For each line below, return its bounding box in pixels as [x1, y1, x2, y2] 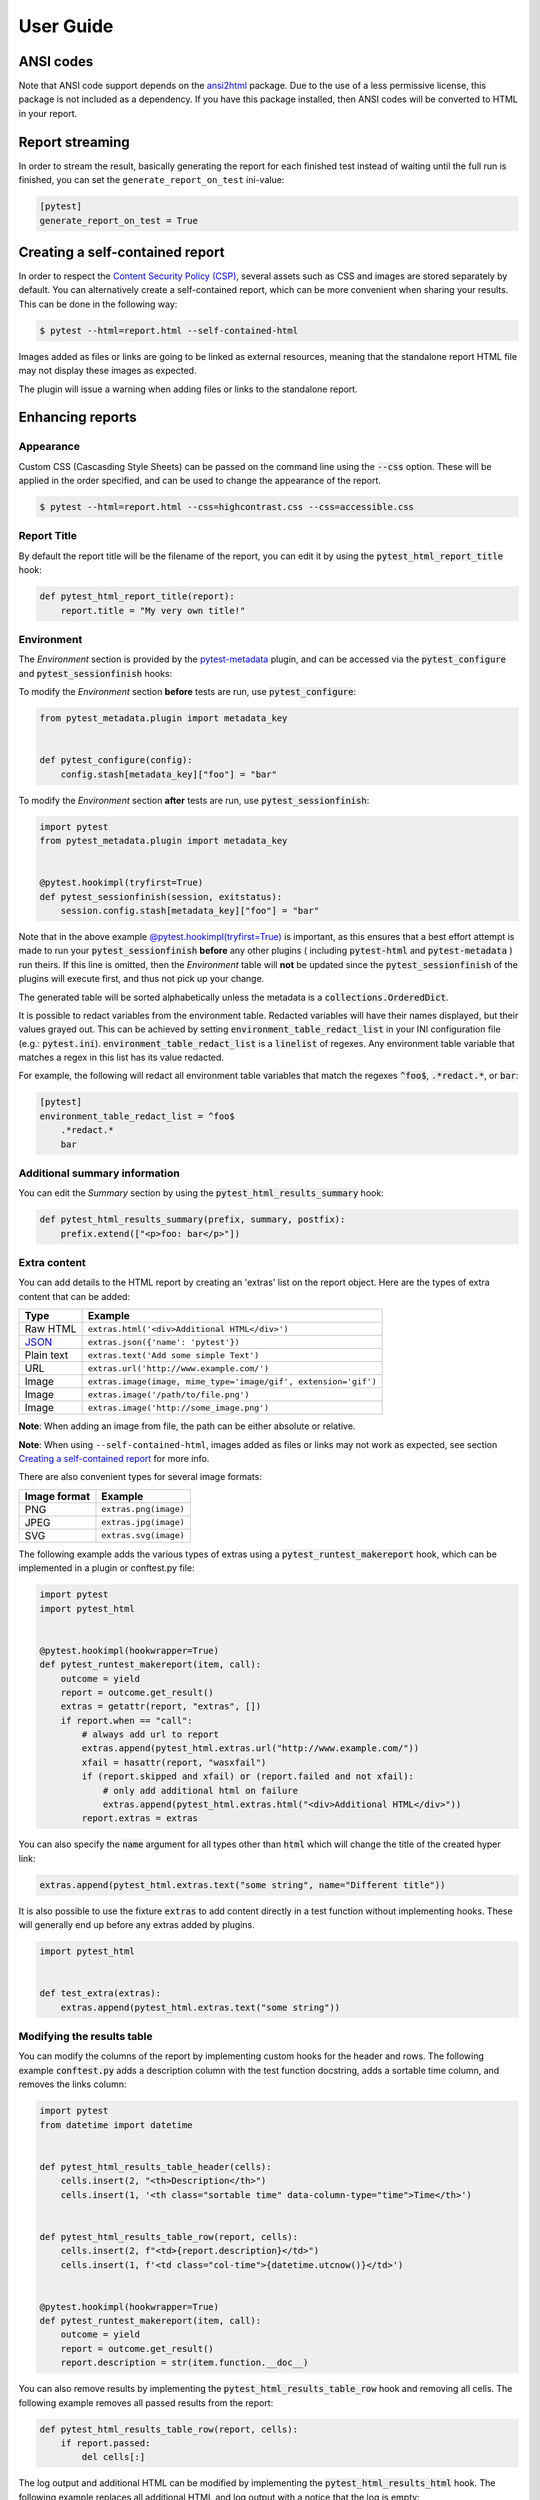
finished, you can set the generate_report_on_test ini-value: [18, 174, 285, 186]
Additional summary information [18, 1166, 180, 1180]
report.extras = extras [81, 1813, 199, 1824]
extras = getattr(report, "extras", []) [60, 1701, 262, 1712]
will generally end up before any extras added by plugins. [18, 1919, 255, 1931]
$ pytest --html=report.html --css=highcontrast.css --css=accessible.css [39, 501, 415, 513]
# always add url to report [81, 1729, 220, 1740]
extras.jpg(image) [101, 1517, 185, 1528]
